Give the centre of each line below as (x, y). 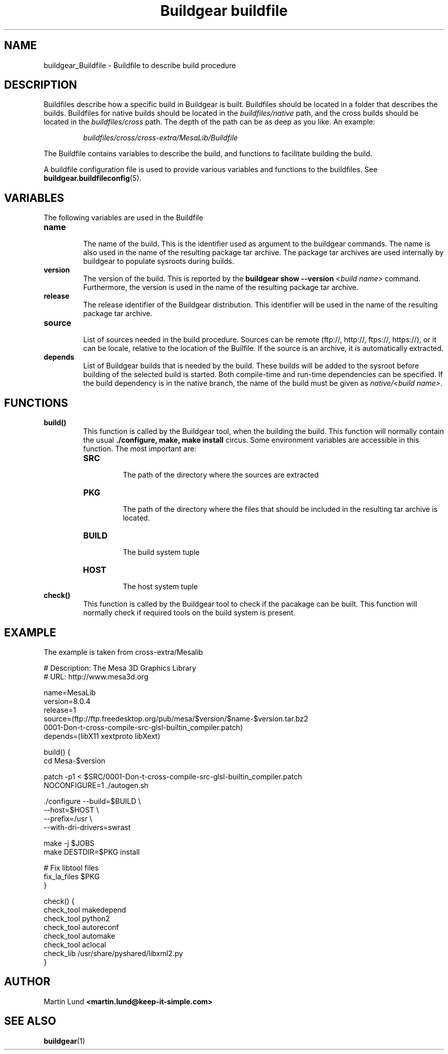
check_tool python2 (77, 918)
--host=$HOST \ (71, 810)
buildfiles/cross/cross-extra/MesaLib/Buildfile (160, 138)
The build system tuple (161, 552)
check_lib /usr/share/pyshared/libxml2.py (113, 953)
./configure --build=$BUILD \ (92, 801)
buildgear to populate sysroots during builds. (159, 261)
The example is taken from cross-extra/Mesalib (123, 652)
